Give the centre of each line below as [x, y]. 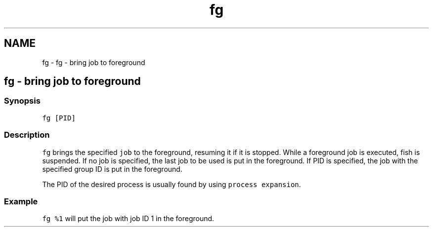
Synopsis [22, 101]
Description [27, 135]
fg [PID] [59, 118]
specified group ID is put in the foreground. [112, 169]
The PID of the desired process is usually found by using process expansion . [172, 184]
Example [21, 201]
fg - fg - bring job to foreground [94, 62]
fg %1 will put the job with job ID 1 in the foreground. [128, 219]
